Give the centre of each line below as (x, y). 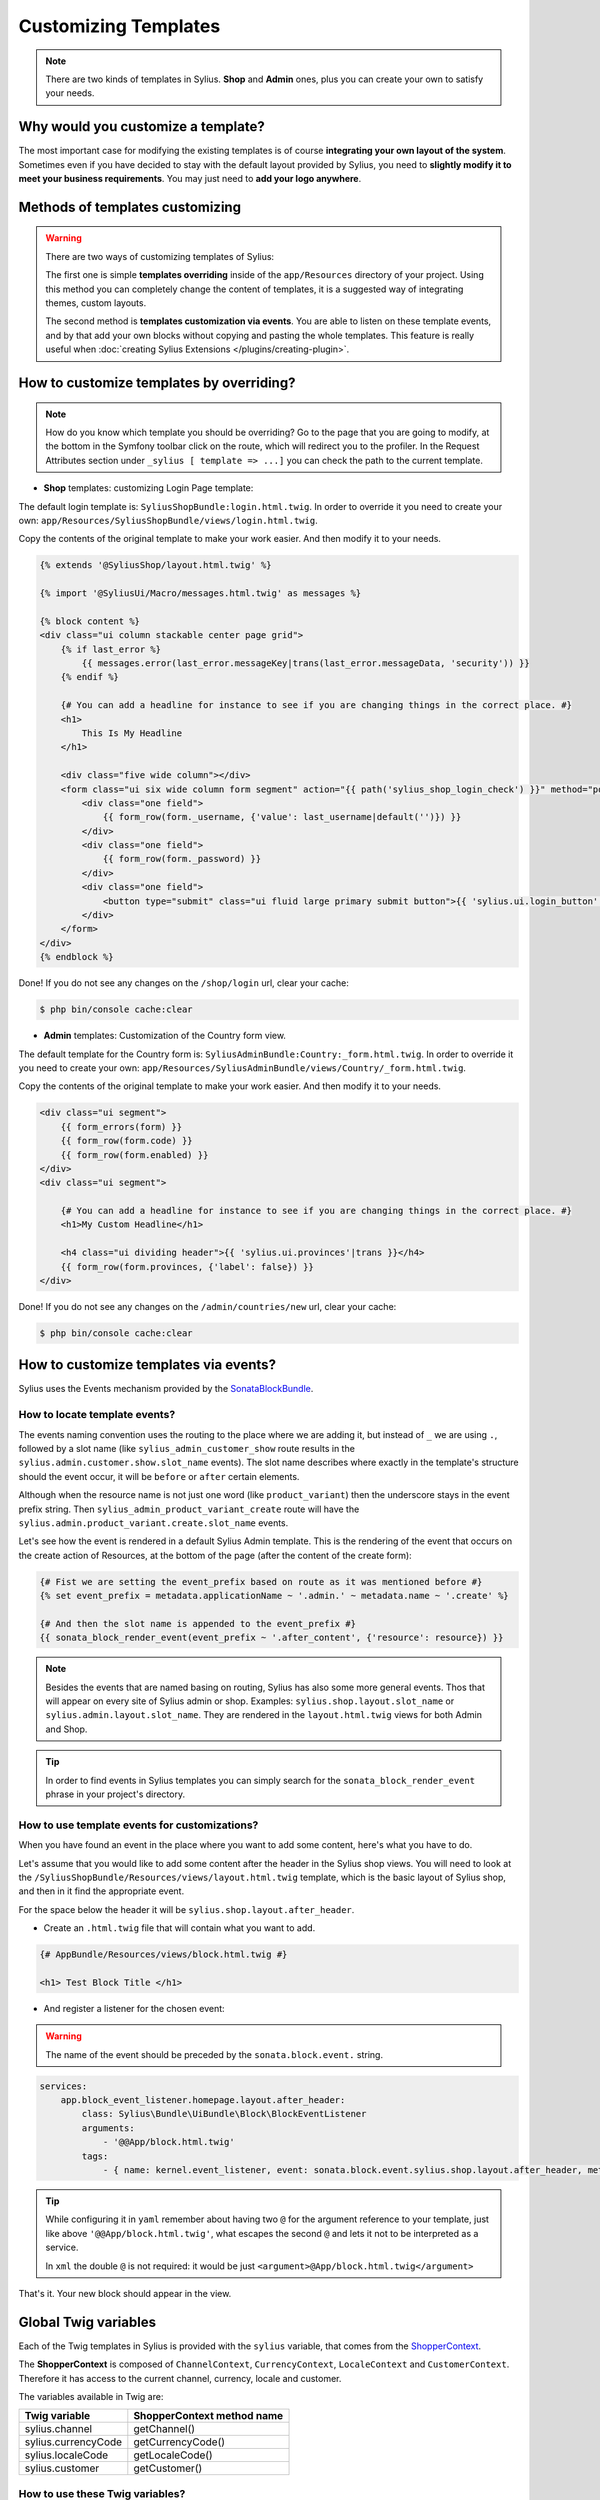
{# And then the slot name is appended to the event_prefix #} (198, 1623)
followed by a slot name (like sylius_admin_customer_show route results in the (186, 1449)
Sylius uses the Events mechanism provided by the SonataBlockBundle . (166, 1389)
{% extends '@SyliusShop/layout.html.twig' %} (155, 565)
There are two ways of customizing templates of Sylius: (160, 256)
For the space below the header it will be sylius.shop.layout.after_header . (186, 1909)
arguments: (108, 2128)
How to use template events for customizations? (138, 1825)
